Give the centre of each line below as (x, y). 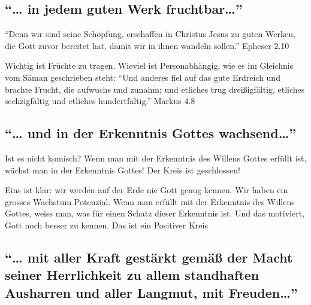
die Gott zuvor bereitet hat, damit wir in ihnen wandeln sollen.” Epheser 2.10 (147, 45)
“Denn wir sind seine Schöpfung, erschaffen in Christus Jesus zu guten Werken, (150, 34)
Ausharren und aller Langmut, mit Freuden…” (151, 292)
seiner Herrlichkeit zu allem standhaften (132, 275)
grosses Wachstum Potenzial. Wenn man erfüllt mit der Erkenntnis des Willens (150, 201)
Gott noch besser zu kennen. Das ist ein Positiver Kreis (106, 225)
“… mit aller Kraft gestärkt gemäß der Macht (149, 257)
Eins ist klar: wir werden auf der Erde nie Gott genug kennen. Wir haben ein (147, 190)
